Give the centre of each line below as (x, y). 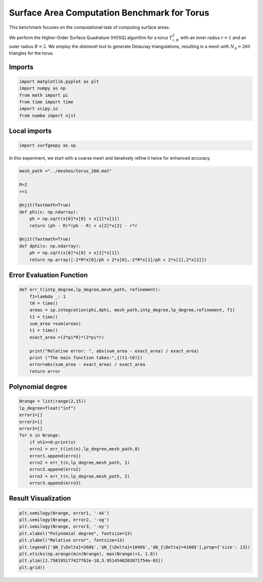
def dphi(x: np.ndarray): (50, 246)
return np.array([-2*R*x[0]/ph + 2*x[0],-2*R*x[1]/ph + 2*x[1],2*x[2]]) (118, 260)
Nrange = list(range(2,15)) (53, 401)
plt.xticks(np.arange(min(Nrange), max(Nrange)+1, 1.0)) (89, 554)
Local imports (30, 131)
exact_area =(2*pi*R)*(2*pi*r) (67, 337)
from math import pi (44, 95)
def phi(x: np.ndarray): (49, 212)
